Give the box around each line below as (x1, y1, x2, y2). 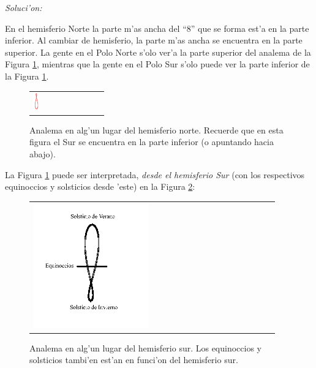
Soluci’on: (5, 1, 42, 13)
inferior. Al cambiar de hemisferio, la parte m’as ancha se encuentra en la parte (5, 34, 303, 47)
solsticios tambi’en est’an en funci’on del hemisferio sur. (29, 353, 238, 366)
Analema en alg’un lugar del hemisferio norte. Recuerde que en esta (29, 123, 284, 136)
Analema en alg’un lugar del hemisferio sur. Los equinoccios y (29, 341, 262, 354)
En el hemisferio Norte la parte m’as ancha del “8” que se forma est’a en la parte (5, 21, 309, 34)
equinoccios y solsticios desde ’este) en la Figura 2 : (5, 180, 195, 193)
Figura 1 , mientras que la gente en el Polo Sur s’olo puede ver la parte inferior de (5, 58, 310, 70)
